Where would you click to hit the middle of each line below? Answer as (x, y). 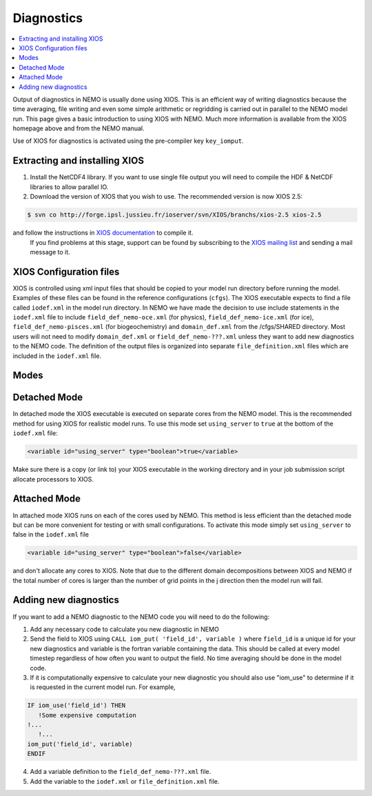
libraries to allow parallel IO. (69, 187)
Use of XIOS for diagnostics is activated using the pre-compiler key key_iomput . (128, 141)
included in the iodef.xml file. (57, 356)
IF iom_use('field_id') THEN (76, 706)
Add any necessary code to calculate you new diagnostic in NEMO (125, 629)
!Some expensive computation (87, 715)
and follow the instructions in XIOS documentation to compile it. (103, 233)
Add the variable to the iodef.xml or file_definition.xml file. (125, 781)
